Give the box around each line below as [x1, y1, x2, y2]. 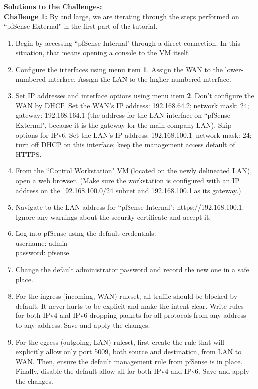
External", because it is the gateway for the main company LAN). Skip [15, 119, 232, 130]
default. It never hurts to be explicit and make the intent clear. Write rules [15, 300, 244, 311]
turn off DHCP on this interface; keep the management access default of [15, 139, 235, 150]
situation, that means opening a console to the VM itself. [15, 47, 190, 58]
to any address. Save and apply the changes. [15, 320, 150, 330]
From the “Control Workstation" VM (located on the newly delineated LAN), [15, 165, 252, 176]
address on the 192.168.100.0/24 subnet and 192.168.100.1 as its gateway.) [15, 185, 241, 195]
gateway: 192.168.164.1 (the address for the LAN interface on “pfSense [15, 110, 230, 120]
